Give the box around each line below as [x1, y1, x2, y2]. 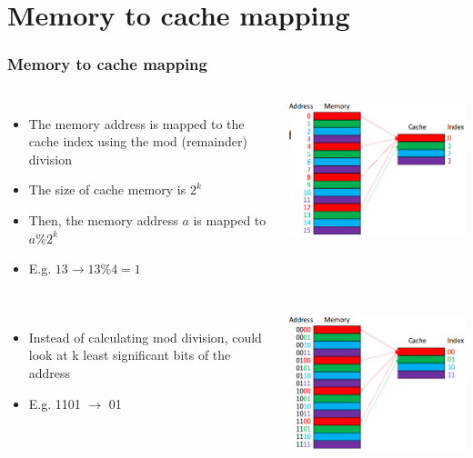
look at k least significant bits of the [28, 345, 231, 364]
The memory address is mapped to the [28, 114, 245, 133]
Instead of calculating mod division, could [28, 327, 262, 346]
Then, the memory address [28, 210, 178, 229]
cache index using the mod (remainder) [28, 132, 247, 151]
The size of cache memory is [28, 180, 186, 199]
